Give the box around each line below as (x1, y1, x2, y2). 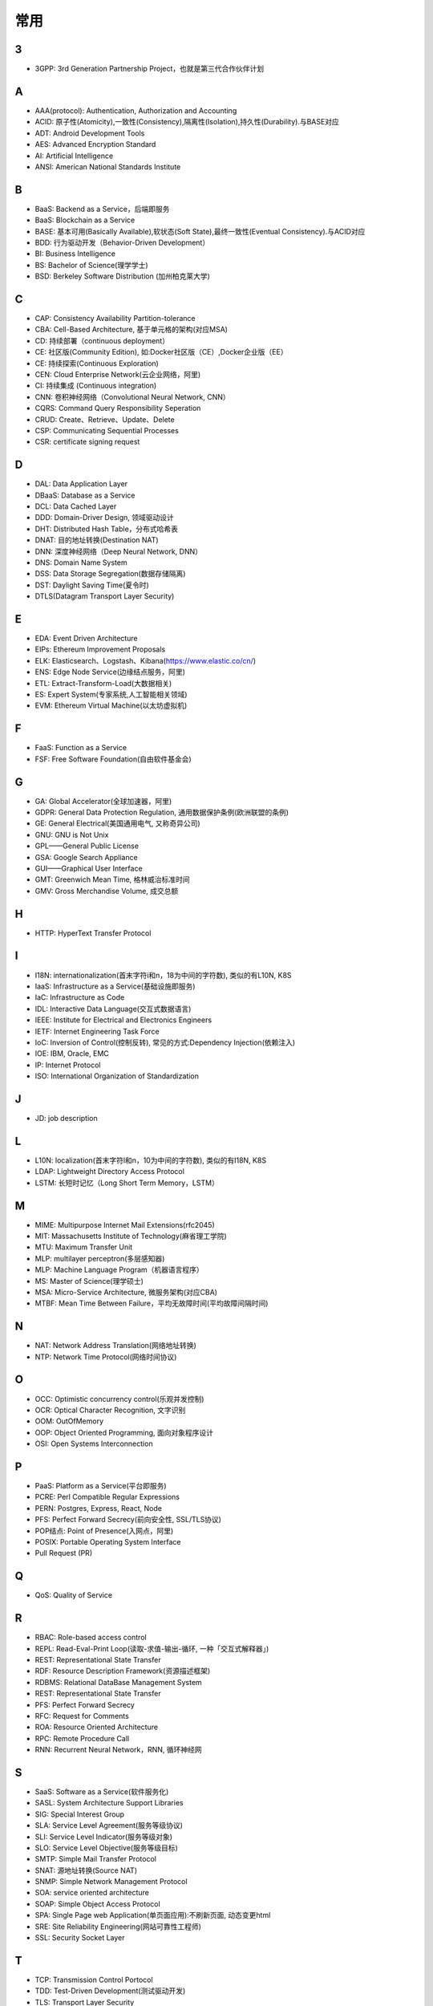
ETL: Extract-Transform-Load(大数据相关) (34, 678, 172, 688)
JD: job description (34, 1114, 98, 1123)
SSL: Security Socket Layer (34, 1933, 125, 1943)
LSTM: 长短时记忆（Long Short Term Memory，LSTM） (34, 1178, 220, 1188)
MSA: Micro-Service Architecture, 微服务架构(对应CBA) (34, 1287, 218, 1297)
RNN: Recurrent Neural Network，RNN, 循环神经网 (34, 1745, 202, 1755)
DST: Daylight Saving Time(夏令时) (34, 580, 150, 590)
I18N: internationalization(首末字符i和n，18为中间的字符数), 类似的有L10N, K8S (34, 970, 292, 980)
